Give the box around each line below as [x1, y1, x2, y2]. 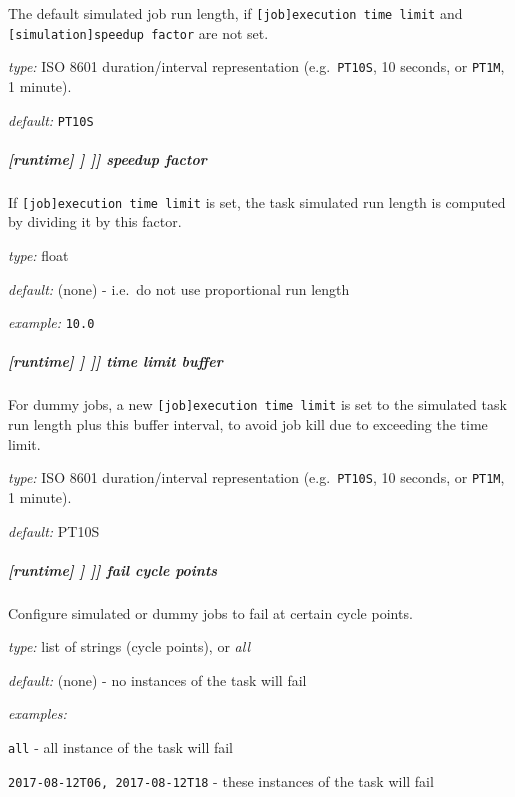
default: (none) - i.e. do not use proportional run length [8, 278, 350, 299]
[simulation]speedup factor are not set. [8, 22, 269, 43]
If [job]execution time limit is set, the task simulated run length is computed [8, 191, 506, 212]
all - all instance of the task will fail [8, 737, 234, 758]
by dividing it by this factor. [8, 211, 182, 232]
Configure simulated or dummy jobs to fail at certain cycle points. [8, 602, 413, 623]
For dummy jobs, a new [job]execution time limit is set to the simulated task [8, 394, 507, 415]
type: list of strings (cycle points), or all [8, 636, 250, 657]
